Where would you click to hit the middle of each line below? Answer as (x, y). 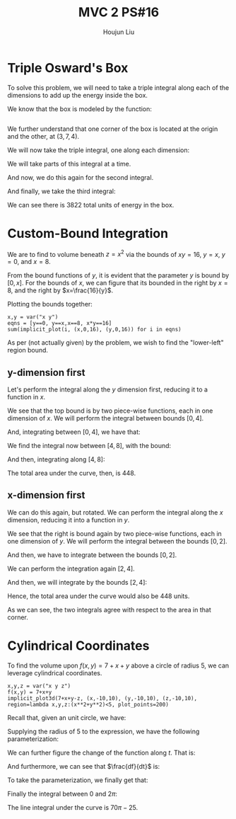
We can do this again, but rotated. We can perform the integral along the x (116, 512)
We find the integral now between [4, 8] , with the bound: (89, 446)
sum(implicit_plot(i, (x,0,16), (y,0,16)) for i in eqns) (94, 330)
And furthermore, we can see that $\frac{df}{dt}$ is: (84, 766)
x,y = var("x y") (33, 317)
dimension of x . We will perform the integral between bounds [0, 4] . (106, 418)
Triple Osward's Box (68, 68)
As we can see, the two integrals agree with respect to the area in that (110, 609)
